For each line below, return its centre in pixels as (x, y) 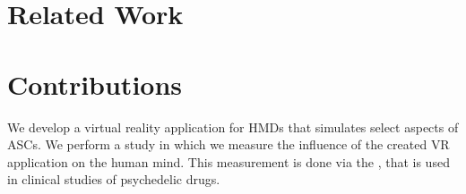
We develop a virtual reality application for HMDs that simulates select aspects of (233, 127)
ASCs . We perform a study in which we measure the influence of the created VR (229, 144)
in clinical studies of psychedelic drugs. (114, 179)
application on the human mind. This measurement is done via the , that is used (229, 161)
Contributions (95, 84)
